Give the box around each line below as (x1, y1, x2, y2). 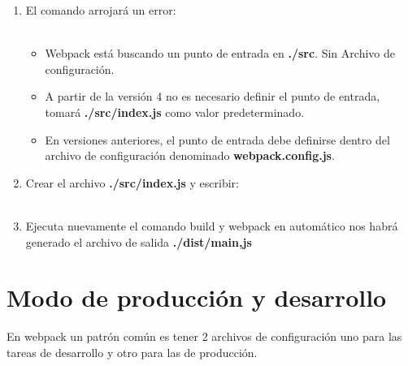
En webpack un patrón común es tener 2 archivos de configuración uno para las (7, 328, 402, 345)
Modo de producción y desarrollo (7, 281, 387, 314)
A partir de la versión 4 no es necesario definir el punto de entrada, (45, 88, 380, 105)
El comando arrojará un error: (25, 2, 176, 18)
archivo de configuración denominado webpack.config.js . (45, 147, 335, 164)
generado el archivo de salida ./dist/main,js (25, 233, 252, 250)
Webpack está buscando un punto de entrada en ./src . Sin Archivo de (45, 45, 395, 62)
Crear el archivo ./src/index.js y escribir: (25, 174, 239, 191)
